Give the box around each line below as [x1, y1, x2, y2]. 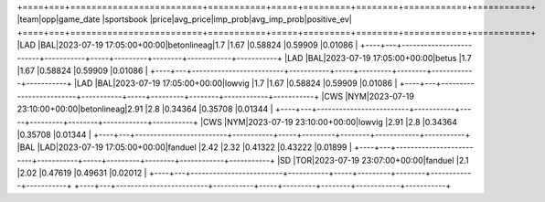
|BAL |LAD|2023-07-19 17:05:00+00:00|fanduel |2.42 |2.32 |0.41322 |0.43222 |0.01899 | [16, 142, 352, 153]
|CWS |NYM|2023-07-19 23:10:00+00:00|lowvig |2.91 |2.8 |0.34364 [199, 116, 457, 127]
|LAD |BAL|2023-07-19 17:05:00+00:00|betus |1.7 [284, 52, 472, 63]
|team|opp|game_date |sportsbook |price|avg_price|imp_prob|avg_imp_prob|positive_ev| [16, 14, 352, 25]
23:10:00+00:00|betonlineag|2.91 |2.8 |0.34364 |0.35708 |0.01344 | [16, 103, 273, 114]
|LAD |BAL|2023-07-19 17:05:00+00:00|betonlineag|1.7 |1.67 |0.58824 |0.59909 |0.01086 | [16, 39, 358, 50]
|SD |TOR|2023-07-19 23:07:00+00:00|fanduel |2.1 [277, 154, 470, 165]
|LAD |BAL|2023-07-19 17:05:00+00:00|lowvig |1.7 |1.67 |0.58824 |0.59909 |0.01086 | [73, 78, 398, 89]
